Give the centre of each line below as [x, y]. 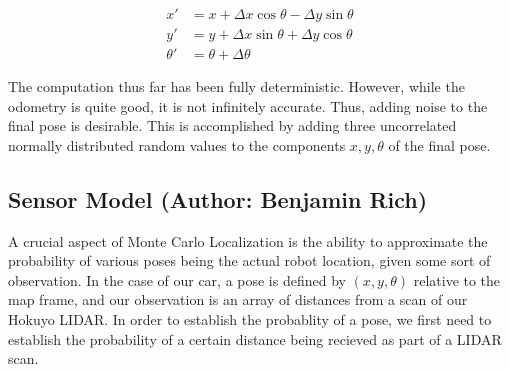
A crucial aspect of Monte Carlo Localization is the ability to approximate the [248, 240]
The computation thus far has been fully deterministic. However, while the [236, 86]
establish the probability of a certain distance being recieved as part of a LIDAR [255, 338]
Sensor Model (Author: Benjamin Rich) [218, 198]
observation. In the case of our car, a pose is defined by [177, 279]
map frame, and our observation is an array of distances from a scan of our [238, 299]
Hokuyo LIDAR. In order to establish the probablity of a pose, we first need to [250, 319]
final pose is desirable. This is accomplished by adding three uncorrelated [232, 125]
